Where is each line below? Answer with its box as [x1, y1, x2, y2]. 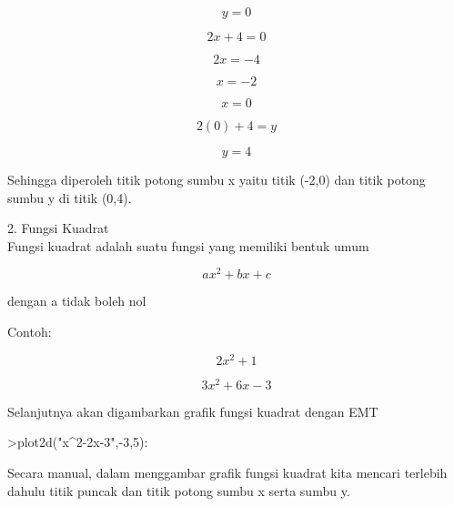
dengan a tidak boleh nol [7, 291, 146, 310]
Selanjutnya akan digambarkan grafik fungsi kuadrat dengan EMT [7, 401, 378, 420]
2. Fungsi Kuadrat [7, 218, 109, 238]
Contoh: [7, 322, 52, 341]
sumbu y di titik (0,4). [7, 187, 132, 207]
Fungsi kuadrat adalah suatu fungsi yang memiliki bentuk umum [7, 236, 369, 255]
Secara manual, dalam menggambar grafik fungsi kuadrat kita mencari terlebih [7, 462, 448, 481]
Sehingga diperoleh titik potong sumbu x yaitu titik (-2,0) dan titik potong [7, 170, 426, 188]
